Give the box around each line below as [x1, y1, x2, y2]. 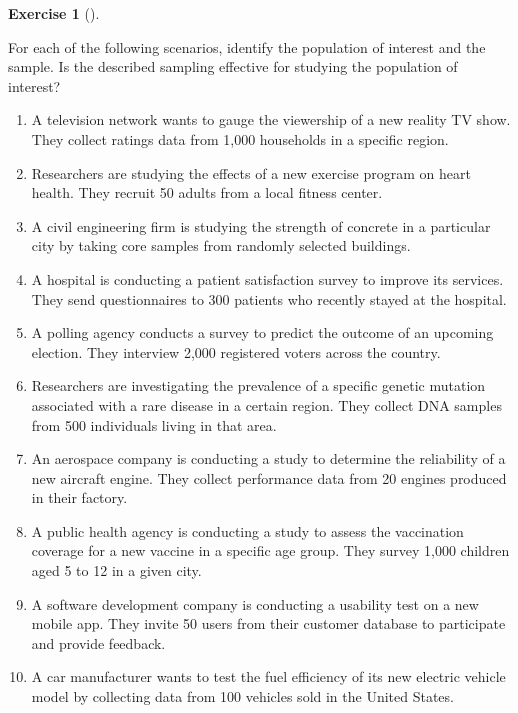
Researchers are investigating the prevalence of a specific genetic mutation [31, 375, 486, 396]
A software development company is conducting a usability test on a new [31, 593, 479, 614]
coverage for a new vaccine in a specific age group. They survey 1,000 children [31, 540, 510, 561]
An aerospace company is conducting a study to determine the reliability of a [31, 448, 506, 469]
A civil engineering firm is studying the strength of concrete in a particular [31, 215, 491, 236]
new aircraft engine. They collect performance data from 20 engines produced [31, 467, 507, 488]
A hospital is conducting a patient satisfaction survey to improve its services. [31, 268, 504, 289]
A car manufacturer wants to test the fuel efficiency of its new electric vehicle [31, 666, 506, 687]
